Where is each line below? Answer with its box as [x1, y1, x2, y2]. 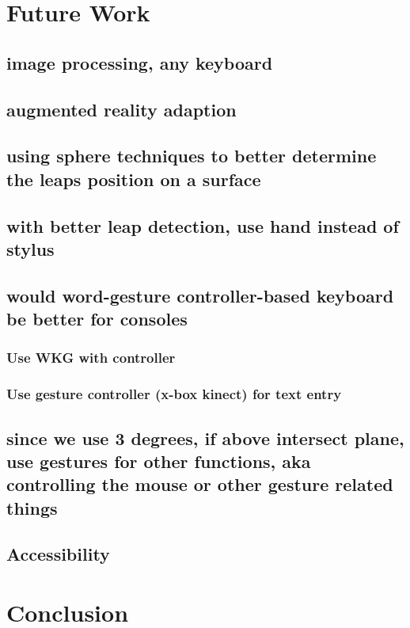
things [6, 495, 58, 520]
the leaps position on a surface [6, 166, 261, 191]
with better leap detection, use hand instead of [6, 213, 399, 238]
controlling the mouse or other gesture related [6, 472, 393, 497]
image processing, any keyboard [6, 50, 273, 74]
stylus [6, 236, 55, 261]
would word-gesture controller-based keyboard [6, 283, 394, 307]
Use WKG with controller [6, 348, 176, 367]
